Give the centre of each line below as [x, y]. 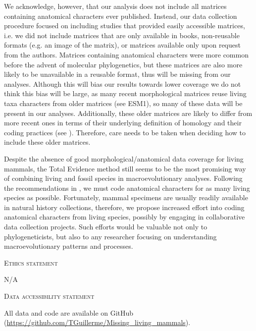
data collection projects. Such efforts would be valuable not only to [106, 227]
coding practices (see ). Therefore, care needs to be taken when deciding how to [125, 132]
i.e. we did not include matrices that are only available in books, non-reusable [122, 35]
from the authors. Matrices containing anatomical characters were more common [126, 54]
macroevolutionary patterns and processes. [69, 246]
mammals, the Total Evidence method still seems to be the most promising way [125, 168]
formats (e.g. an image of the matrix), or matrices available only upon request [122, 45]
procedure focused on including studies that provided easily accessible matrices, [125, 26]
